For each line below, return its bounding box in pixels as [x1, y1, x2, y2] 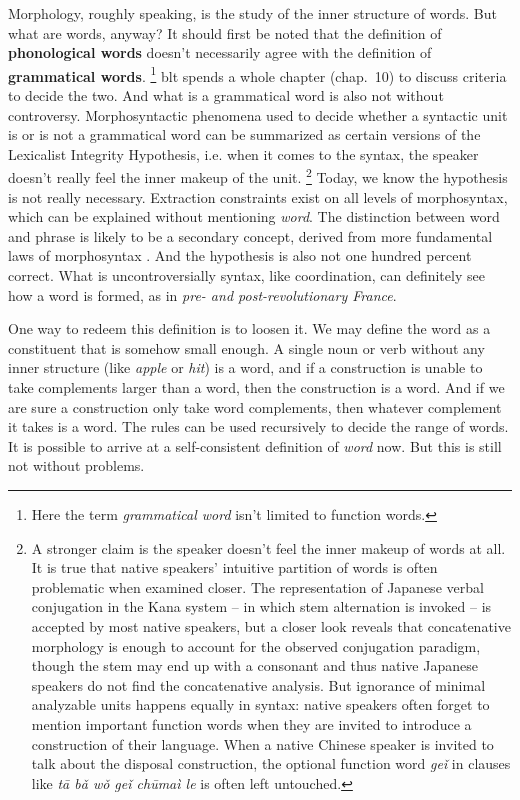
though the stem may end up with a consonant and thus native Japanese [31, 655, 478, 676]
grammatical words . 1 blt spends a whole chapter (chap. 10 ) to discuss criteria [8, 62, 507, 86]
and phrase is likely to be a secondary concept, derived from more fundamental [8, 225, 493, 246]
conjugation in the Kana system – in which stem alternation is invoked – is [31, 596, 492, 617]
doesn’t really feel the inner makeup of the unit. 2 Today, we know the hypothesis [8, 164, 508, 188]
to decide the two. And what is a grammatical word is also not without [8, 85, 444, 106]
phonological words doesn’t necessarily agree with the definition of [8, 42, 432, 63]
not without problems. [8, 455, 145, 476]
